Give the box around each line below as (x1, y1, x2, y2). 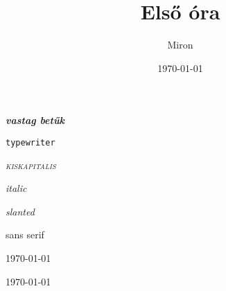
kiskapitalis (6, 157, 56, 172)
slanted (6, 204, 35, 218)
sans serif (6, 227, 44, 242)
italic (6, 181, 27, 195)
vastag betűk (6, 113, 65, 127)
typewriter (6, 137, 55, 148)
